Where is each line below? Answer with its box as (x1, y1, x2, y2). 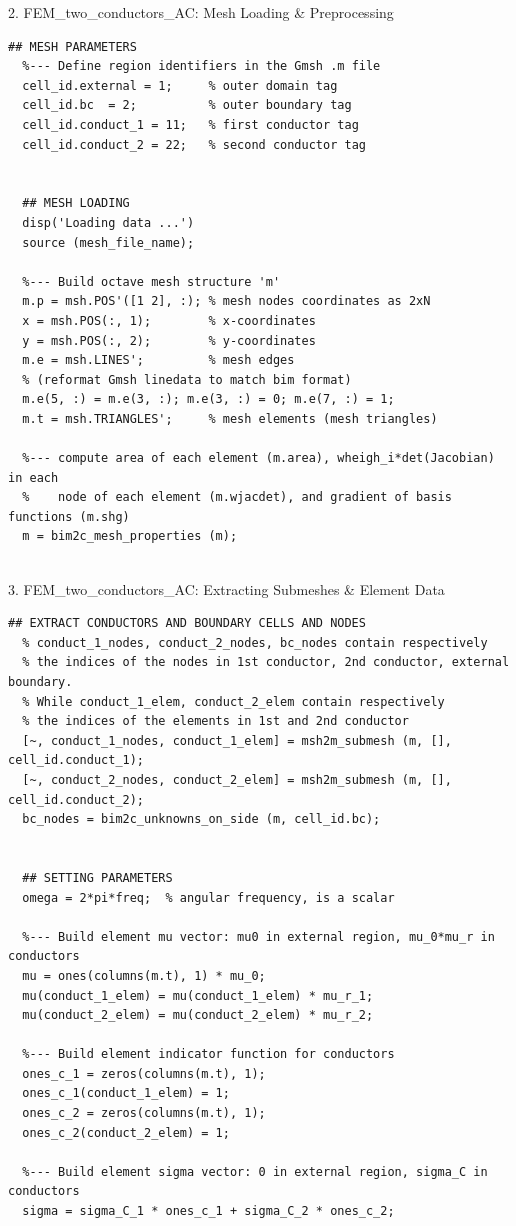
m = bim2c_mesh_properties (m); (22, 529, 238, 544)
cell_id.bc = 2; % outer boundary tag (22, 98, 352, 113)
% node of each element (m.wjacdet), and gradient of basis (22, 490, 452, 505)
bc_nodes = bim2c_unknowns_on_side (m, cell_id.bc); (22, 812, 381, 827)
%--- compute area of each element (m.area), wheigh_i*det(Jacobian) (22, 451, 495, 466)
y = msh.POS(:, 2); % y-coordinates (22, 333, 316, 348)
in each (8, 470, 59, 485)
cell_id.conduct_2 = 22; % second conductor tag (22, 137, 366, 152)
